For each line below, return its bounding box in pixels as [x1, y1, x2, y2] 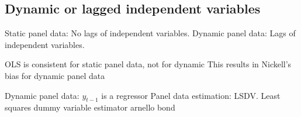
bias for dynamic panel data [5, 69, 105, 81]
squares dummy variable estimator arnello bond [5, 101, 175, 113]
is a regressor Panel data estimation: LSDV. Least [101, 89, 281, 101]
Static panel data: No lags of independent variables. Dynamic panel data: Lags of [5, 27, 296, 39]
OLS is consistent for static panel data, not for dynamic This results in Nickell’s [5, 58, 292, 70]
